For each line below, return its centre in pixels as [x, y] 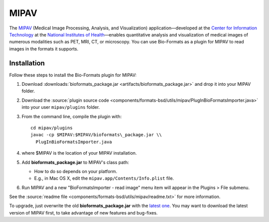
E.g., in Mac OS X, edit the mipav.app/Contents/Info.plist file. [104, 178]
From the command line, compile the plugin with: [72, 116]
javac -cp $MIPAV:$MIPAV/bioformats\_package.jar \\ [96, 135]
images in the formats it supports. [44, 49]
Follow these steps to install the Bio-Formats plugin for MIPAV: [73, 75]
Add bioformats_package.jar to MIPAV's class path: [75, 162]
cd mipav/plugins [52, 128]
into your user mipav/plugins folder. [61, 107]
